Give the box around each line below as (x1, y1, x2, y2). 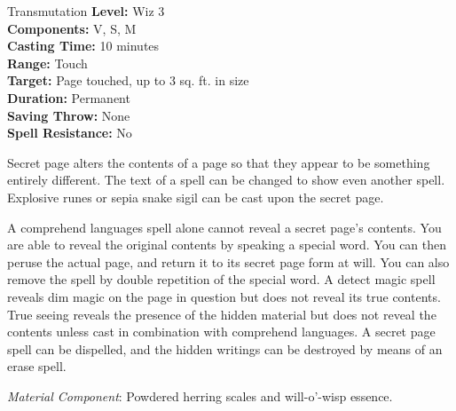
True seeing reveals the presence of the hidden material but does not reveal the (7, 304, 436, 323)
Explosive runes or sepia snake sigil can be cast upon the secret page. (7, 187, 384, 206)
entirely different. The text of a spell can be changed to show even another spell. (7, 170, 445, 189)
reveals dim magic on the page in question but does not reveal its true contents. (7, 287, 441, 305)
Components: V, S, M (7, 19, 137, 37)
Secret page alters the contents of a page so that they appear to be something (7, 153, 430, 171)
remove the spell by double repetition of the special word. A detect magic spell (7, 270, 436, 288)
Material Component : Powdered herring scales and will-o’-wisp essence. (7, 386, 393, 405)
